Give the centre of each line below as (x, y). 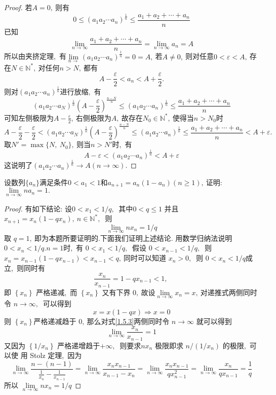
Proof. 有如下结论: (33, 208)
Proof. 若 (18, 7)
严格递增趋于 (79, 345)
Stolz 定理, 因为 (56, 355)
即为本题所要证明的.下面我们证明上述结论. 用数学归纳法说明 (133, 238)
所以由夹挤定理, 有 (35, 56)
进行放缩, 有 (81, 91)
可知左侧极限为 (29, 117)
